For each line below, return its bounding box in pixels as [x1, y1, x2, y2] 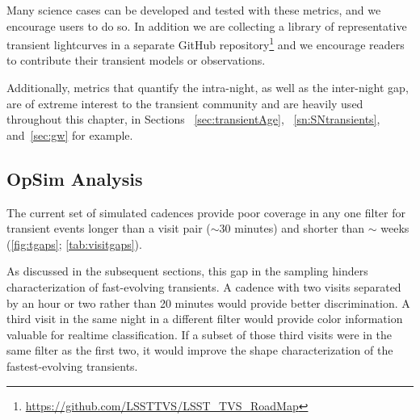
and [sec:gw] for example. [6, 126, 133, 143]
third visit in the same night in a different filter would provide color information [6, 310, 403, 327]
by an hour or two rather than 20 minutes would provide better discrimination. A [6, 294, 410, 311]
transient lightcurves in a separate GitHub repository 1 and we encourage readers [6, 34, 405, 52]
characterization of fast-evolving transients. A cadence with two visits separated [6, 278, 401, 295]
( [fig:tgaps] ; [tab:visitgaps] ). [6, 235, 142, 252]
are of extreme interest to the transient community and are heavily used [6, 94, 363, 111]
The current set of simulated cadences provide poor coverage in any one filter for [6, 204, 405, 220]
